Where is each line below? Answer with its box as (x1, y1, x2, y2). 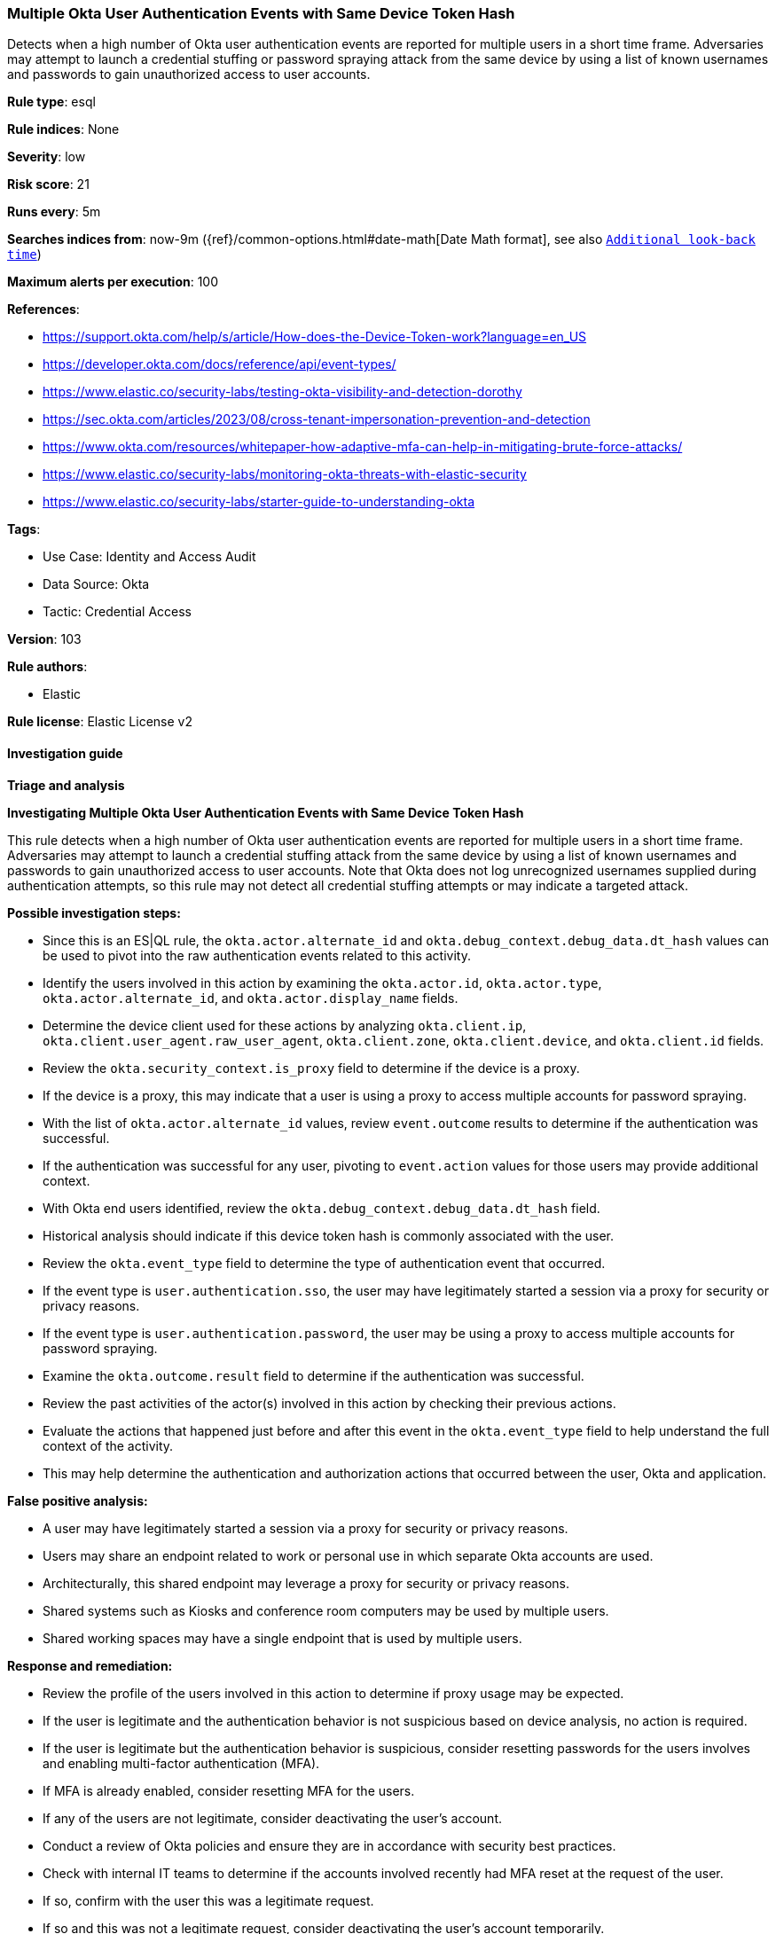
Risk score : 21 (7, 176, 90, 192)
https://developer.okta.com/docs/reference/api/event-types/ (43, 356, 396, 372)
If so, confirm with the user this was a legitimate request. (43, 1892, 374, 1908)
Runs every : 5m (7, 204, 101, 220)
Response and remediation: (7, 1657, 173, 1673)
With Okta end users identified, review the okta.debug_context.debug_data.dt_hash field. (43, 1200, 600, 1216)
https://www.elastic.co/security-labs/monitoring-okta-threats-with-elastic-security (43, 466, 527, 482)
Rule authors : (7, 659, 88, 675)
